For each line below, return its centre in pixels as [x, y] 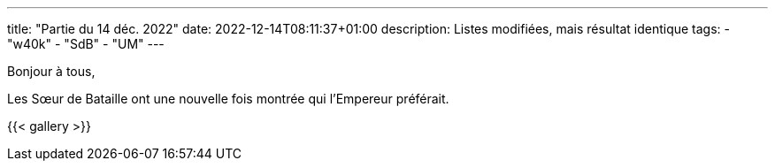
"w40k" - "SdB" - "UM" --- [86, 44]
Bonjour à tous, [51, 71]
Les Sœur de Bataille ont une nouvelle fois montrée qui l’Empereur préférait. [228, 99]
